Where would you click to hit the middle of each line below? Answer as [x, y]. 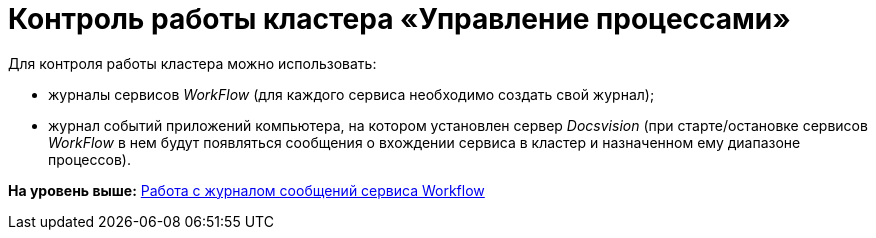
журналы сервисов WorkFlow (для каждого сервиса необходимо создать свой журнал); [351, 94]
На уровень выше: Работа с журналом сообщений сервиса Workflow [246, 190]
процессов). [89, 159]
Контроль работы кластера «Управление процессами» [399, 19]
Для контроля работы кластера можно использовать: [192, 63]
